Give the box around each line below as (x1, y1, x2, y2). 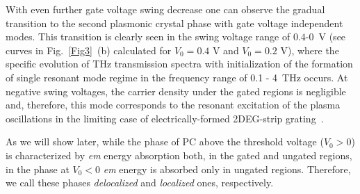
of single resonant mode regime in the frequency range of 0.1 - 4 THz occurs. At (6, 70, 348, 84)
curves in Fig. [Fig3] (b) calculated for (6, 42, 172, 57)
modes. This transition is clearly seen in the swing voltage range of (6, 29, 291, 44)
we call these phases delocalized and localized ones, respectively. (6, 175, 274, 190)
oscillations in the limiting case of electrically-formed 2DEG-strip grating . (6, 111, 324, 125)
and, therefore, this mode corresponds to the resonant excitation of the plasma (6, 97, 341, 112)
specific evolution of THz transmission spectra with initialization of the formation (6, 56, 353, 71)
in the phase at (6, 161, 69, 176)
